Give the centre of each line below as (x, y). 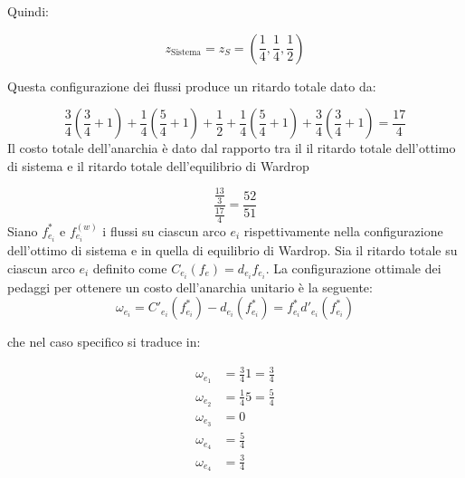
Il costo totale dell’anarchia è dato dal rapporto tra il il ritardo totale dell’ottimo (232, 148)
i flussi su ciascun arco (164, 230)
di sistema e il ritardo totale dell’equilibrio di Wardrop (158, 165)
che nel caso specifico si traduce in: (104, 342)
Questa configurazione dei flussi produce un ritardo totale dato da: (192, 86)
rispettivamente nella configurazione (343, 230)
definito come (130, 268)
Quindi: (28, 11)
